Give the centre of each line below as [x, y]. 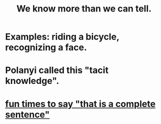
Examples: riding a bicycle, [62, 37]
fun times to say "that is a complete [80, 104]
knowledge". [32, 81]
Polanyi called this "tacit [57, 70]
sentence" [27, 114]
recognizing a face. [46, 47]
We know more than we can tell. [84, 9]
